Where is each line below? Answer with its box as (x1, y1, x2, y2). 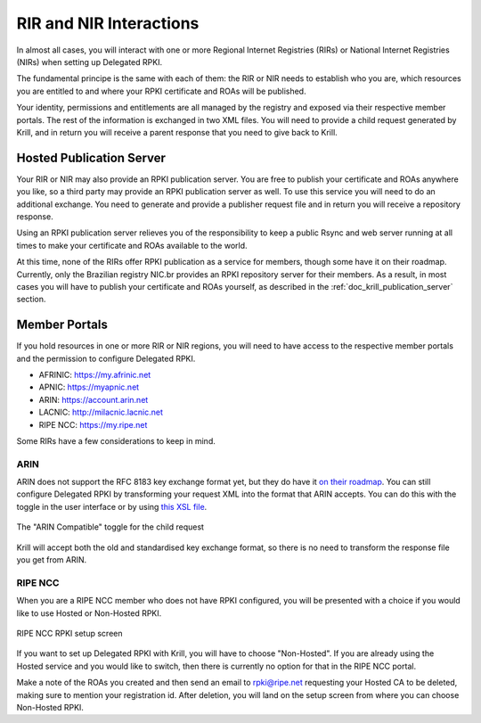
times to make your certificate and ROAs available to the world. (16, 240, 249, 251)
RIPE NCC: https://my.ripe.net (38, 419, 148, 430)
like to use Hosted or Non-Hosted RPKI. (16, 607, 162, 619)
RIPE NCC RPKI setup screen (16, 628, 123, 638)
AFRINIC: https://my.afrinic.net (38, 370, 151, 380)
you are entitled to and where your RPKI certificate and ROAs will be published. (16, 86, 306, 96)
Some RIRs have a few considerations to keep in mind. (16, 435, 216, 446)
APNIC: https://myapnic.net (38, 382, 140, 392)
